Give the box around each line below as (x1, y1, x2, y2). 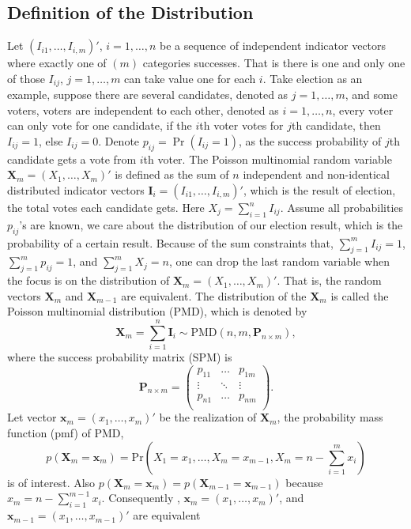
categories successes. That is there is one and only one (142, 55, 405, 71)
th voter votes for (199, 117, 284, 134)
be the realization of (159, 409, 257, 425)
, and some (345, 86, 398, 103)
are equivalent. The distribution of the (121, 287, 307, 304)
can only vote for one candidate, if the (7, 117, 192, 134)
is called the (330, 287, 389, 304)
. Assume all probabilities (280, 199, 404, 216)
